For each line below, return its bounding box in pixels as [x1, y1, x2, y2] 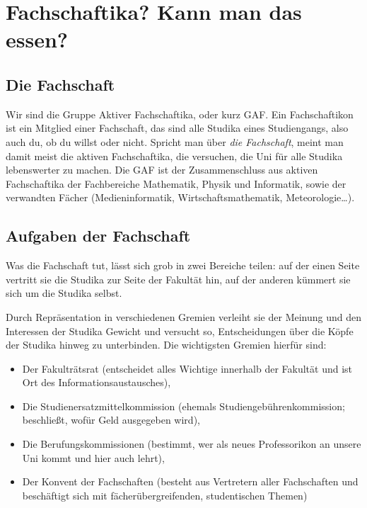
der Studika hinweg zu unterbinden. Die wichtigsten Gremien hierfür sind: [6, 337, 327, 352]
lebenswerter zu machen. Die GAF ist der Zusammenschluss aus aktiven [6, 162, 318, 177]
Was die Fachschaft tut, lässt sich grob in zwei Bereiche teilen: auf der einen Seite [6, 258, 360, 273]
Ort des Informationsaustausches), [22, 375, 171, 390]
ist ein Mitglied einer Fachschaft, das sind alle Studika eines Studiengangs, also [6, 120, 349, 135]
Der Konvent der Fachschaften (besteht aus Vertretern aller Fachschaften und [22, 474, 359, 489]
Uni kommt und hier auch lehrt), [22, 450, 165, 465]
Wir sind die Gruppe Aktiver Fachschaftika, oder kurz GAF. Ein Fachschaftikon [6, 106, 354, 121]
